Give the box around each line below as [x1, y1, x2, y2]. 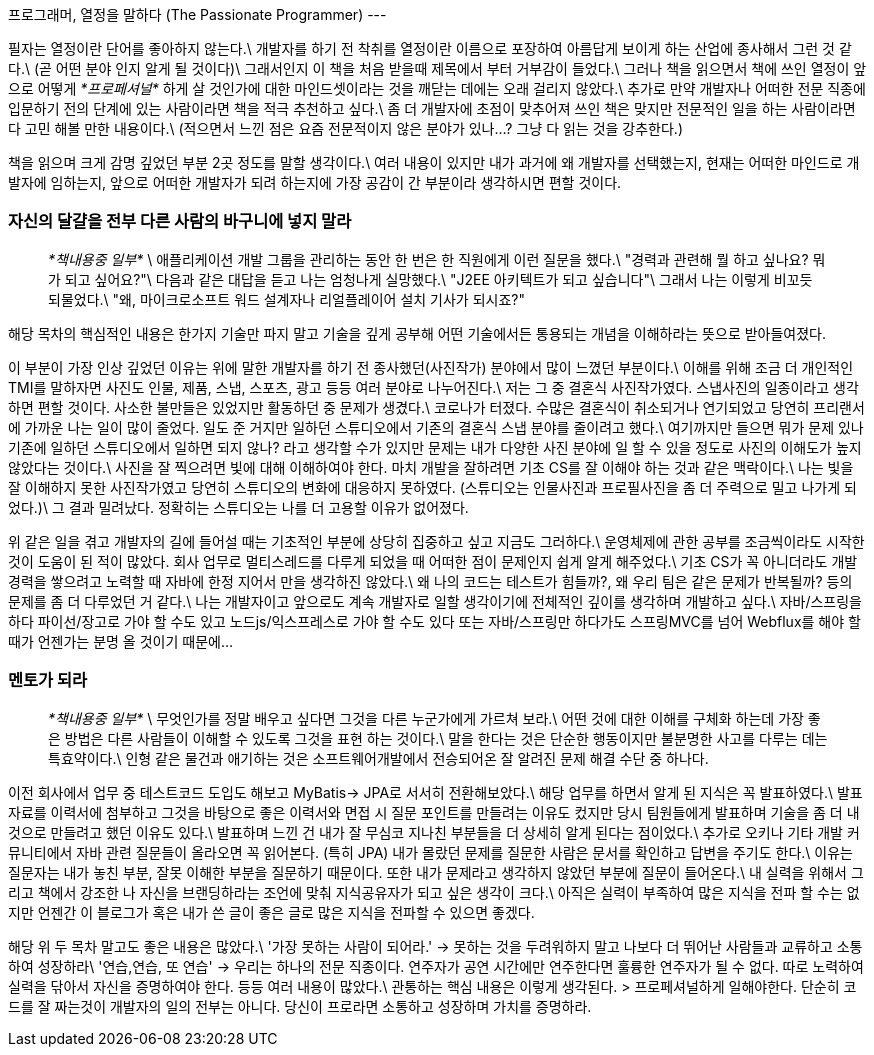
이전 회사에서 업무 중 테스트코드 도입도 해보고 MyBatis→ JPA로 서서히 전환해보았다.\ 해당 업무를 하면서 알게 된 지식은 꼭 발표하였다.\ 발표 [8, 783, 863, 801]
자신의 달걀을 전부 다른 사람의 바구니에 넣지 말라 [8, 211, 352, 232]
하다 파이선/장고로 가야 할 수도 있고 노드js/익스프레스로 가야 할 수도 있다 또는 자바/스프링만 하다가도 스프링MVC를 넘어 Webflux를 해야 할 [8, 612, 861, 630]
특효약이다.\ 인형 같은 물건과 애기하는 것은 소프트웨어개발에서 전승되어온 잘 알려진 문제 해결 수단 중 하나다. [48, 749, 709, 767]
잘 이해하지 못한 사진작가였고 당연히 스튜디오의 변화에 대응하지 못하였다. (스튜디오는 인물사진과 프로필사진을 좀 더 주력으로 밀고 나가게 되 [8, 478, 857, 496]
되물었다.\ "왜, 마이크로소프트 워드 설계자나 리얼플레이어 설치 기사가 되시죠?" [48, 290, 525, 308]
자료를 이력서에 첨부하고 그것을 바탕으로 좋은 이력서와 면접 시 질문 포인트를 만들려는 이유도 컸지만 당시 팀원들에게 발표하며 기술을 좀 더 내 [8, 803, 860, 821]
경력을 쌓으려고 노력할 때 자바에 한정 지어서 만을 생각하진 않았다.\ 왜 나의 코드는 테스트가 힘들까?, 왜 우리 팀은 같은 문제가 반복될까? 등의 [8, 572, 853, 590]
